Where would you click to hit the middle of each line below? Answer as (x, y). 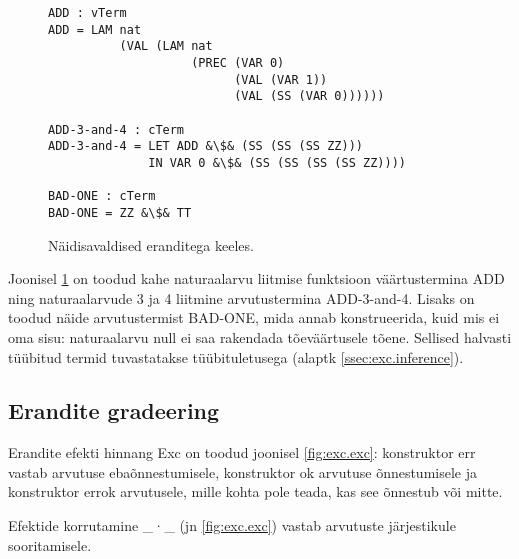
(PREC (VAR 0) (238, 62)
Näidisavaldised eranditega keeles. (151, 244)
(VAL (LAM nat (166, 46)
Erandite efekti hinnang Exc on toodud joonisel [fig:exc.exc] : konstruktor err (242, 452)
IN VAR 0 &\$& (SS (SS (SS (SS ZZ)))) (277, 162)
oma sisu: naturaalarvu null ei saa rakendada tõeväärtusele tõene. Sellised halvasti (260, 336)
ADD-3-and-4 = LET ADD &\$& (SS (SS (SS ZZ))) (205, 146)
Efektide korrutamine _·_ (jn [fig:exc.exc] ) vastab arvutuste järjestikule (232, 525)
